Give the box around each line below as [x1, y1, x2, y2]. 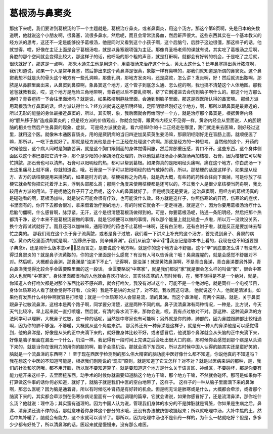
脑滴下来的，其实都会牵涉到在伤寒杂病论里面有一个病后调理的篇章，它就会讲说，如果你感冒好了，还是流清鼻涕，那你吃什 [9, 393, 262, 399]
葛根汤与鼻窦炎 [9, 8, 72, 19]
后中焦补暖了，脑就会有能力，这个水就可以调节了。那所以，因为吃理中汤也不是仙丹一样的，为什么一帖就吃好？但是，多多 [9, 415, 262, 421]
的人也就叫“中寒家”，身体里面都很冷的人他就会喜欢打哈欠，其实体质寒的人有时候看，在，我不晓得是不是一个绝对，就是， [9, 273, 261, 279]
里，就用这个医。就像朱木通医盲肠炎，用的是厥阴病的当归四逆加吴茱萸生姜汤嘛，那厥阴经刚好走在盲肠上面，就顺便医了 [9, 132, 257, 138]
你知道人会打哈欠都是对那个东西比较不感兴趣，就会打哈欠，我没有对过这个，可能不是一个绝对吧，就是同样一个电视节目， [9, 280, 262, 286]
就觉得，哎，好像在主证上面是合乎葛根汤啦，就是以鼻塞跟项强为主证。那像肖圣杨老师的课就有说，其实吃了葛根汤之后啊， [9, 46, 262, 53]
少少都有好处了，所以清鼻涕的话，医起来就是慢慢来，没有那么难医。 [9, 421, 151, 427]
